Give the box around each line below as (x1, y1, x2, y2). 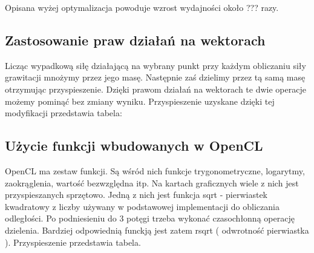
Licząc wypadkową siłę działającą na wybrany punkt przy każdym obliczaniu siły (5, 59, 306, 71)
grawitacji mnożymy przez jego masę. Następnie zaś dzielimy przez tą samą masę (5, 71, 306, 84)
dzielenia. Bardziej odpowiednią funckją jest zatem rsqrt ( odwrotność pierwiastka (5, 223, 309, 236)
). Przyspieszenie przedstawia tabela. (5, 235, 141, 248)
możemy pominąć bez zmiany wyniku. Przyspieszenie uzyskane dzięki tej (5, 94, 275, 107)
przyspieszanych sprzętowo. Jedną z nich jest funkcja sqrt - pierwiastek (5, 188, 267, 201)
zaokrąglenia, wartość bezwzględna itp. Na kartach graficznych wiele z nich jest (5, 176, 299, 189)
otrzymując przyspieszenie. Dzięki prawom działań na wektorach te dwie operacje (5, 82, 306, 95)
